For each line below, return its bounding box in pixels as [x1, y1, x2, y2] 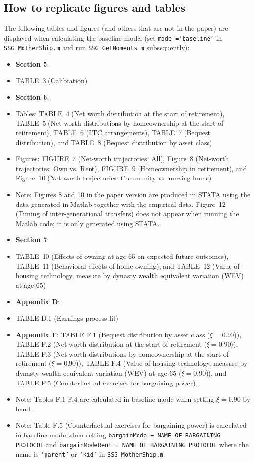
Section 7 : [15, 234, 49, 245]
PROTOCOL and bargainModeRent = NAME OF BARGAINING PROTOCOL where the [15, 439, 249, 449]
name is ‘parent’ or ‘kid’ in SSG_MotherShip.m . [15, 449, 165, 459]
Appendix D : [15, 296, 60, 307]
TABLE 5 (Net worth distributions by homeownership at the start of [15, 118, 224, 128]
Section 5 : [15, 59, 49, 69]
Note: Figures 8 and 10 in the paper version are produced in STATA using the [15, 189, 251, 200]
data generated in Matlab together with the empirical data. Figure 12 [15, 199, 226, 209]
